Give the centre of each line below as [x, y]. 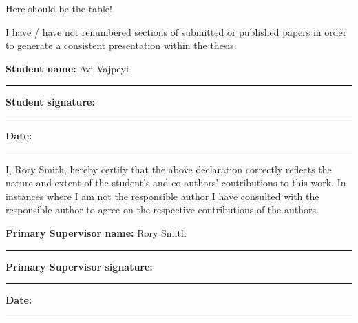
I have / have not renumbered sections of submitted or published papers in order [176, 31]
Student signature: [50, 102]
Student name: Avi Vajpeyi [67, 68]
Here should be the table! [59, 8]
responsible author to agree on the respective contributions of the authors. [162, 209]
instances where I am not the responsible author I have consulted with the [162, 196]
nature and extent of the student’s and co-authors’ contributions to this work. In [176, 183]
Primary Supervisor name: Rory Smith [96, 232]
